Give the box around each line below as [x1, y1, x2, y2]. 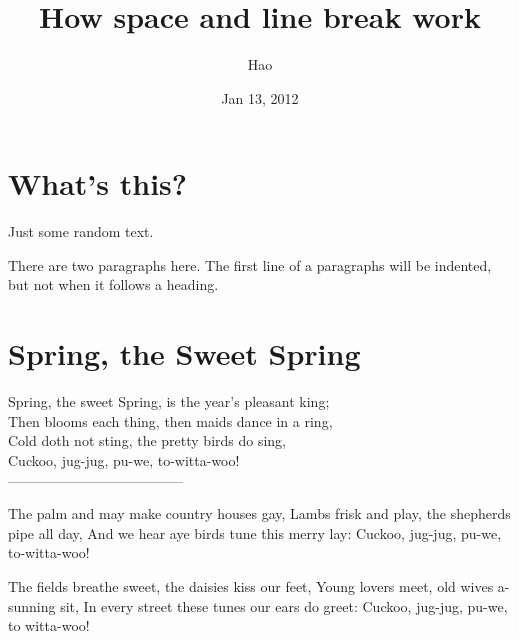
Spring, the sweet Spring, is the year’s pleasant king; [8, 391, 330, 412]
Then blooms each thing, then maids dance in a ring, [8, 410, 333, 431]
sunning [8, 595, 56, 616]
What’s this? [8, 163, 187, 204]
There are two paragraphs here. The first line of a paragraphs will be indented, [8, 254, 492, 275]
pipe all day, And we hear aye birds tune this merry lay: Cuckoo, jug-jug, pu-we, [8, 522, 502, 543]
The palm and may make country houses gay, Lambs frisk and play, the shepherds [8, 503, 511, 524]
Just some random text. [8, 221, 154, 242]
